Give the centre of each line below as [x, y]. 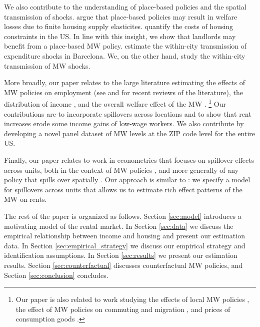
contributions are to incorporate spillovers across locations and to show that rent [128, 113]
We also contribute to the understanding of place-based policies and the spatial [125, 7]
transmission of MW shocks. [47, 65]
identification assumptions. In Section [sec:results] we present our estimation [121, 255]
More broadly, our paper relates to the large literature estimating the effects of [124, 82]
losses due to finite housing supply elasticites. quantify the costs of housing [119, 26]
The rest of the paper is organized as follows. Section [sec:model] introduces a [123, 216]
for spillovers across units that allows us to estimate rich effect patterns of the [123, 189]
